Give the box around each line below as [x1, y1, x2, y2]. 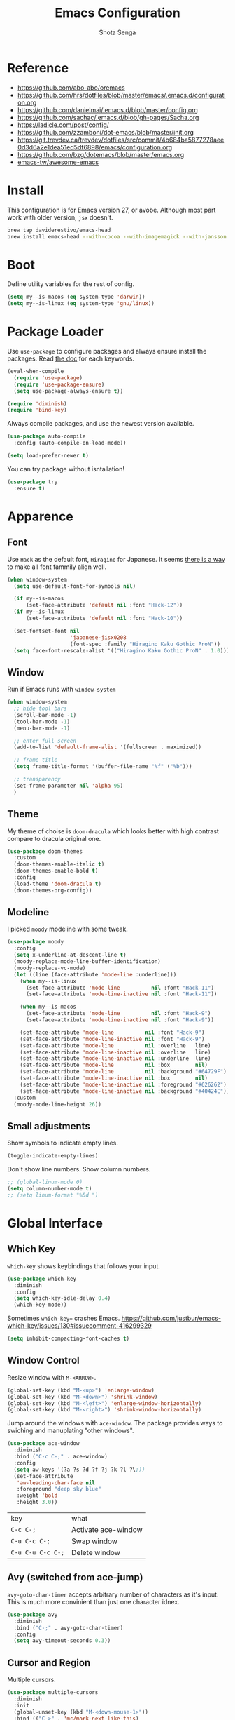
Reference [7, 60, 69, 76]
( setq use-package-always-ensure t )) [13, 387, 124, 394]
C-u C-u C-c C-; [10, 1549, 65, 1557]
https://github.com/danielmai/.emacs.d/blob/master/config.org [17, 105, 198, 114]
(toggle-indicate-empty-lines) [7, 1153, 99, 1160]
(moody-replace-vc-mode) [13, 965, 86, 972]
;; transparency [13, 776, 61, 783]
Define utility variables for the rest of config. [7, 280, 135, 288]
